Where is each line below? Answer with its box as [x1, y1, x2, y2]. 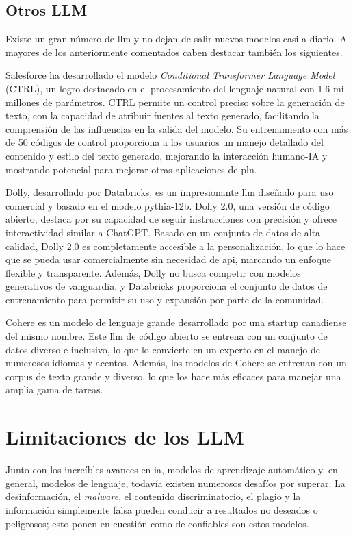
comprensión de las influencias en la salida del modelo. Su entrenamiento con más [5, 121, 348, 136]
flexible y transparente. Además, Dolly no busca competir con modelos [5, 265, 301, 279]
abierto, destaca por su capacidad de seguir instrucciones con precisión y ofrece [5, 212, 337, 226]
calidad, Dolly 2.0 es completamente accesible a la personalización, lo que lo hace [5, 238, 345, 253]
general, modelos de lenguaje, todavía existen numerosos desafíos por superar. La [5, 475, 345, 490]
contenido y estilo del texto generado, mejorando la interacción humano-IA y [5, 148, 328, 162]
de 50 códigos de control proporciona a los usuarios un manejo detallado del [5, 135, 324, 149]
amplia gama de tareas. [5, 382, 103, 397]
